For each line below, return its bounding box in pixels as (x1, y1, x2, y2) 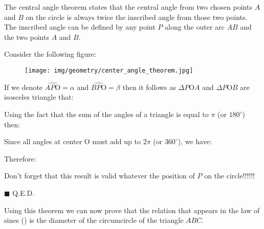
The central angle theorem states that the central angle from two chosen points (4, 2, 252, 12)
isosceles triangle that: (4, 91, 74, 102)
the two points (4, 31, 49, 42)
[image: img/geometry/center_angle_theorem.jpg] (25, 66, 193, 74)
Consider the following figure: (4, 49, 96, 59)
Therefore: (4, 153, 36, 164)
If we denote (4, 81, 43, 92)
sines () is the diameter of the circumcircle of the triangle (4, 215, 184, 225)
